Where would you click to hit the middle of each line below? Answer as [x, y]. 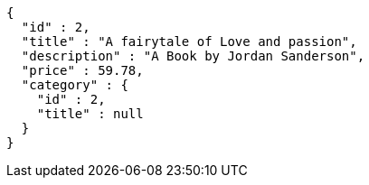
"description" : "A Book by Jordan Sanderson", [193, 56]
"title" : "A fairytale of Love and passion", [189, 42]
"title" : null [90, 114]
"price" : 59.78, [82, 70]
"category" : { [75, 85]
